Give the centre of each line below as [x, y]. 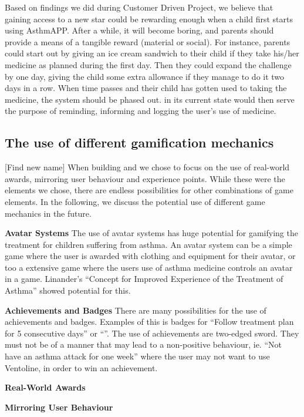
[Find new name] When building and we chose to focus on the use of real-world [147, 167]
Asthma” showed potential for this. [68, 290]
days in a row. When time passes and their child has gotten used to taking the [146, 88]
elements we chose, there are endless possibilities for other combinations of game [149, 190]
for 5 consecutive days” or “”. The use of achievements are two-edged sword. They [152, 333]
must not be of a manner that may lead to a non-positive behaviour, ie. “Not [143, 344]
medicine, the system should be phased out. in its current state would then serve [150, 99]
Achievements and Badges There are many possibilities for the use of [136, 310]
